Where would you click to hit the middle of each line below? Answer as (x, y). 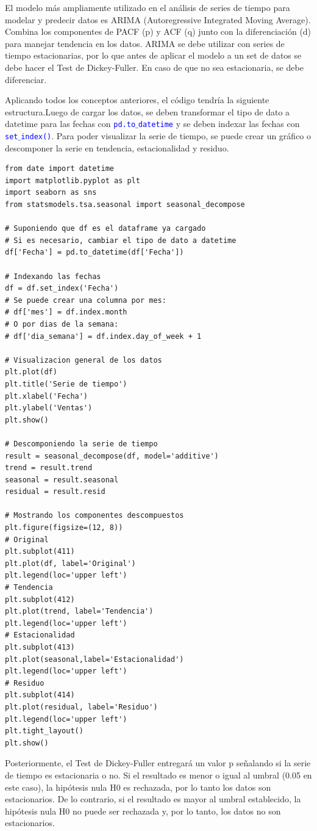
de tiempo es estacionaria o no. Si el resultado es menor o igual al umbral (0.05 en (158, 775)
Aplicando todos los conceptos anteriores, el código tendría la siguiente (137, 100)
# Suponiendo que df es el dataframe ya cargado (105, 229)
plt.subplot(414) (40, 695)
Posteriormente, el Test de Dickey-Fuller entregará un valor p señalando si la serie (158, 763)
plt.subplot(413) (40, 647)
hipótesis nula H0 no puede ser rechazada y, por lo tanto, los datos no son (143, 811)
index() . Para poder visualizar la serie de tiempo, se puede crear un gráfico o (166, 136)
